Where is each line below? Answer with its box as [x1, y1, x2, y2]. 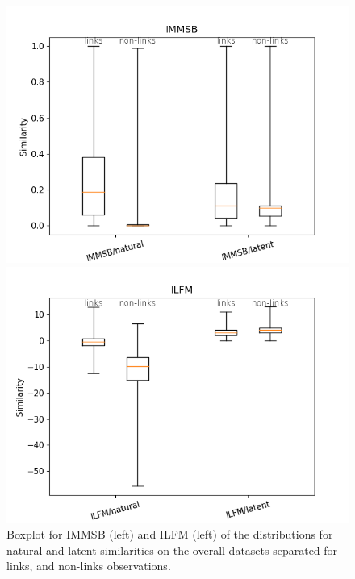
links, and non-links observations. [6, 557, 171, 574]
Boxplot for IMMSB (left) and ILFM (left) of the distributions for [6, 526, 333, 543]
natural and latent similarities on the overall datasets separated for [6, 541, 338, 558]
